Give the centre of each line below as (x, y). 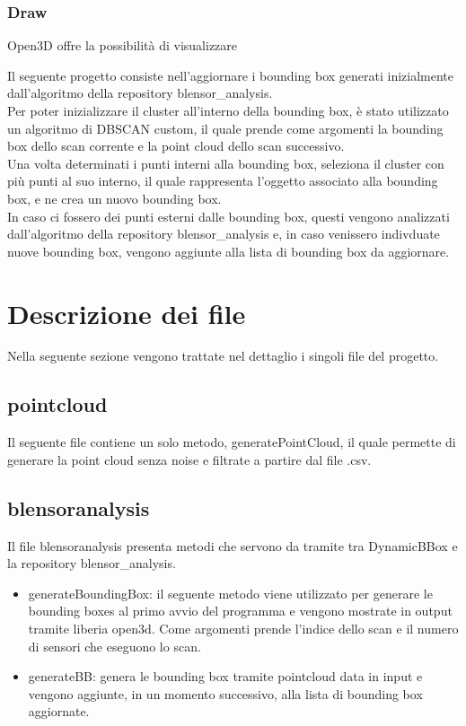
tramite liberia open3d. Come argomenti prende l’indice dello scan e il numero (243, 629)
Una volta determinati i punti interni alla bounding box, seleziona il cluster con (226, 163)
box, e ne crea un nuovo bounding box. (114, 198)
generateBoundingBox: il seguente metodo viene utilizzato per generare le (230, 593)
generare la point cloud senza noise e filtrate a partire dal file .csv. (189, 459)
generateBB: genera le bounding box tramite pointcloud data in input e (225, 676)
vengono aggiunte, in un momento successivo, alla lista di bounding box (225, 693)
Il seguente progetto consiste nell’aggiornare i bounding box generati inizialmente (231, 75)
